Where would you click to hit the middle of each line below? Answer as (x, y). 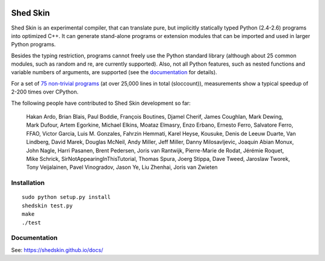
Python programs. (33, 45)
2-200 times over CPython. (45, 92)
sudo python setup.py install (67, 197)
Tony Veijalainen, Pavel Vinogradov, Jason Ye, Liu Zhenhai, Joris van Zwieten (122, 167)
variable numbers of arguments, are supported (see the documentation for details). (114, 72)
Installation (28, 183)
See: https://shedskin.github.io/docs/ (57, 250)
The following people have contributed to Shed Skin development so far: (101, 103)
